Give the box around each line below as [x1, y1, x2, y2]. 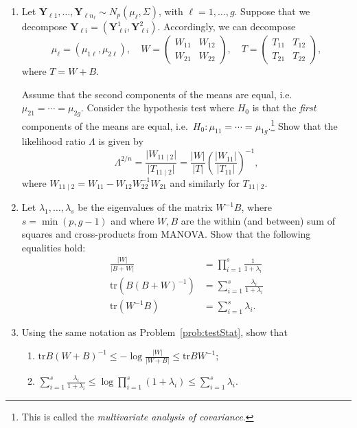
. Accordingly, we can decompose [157, 19, 296, 33]
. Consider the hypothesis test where [80, 100, 235, 115]
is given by [98, 134, 143, 148]
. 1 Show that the [268, 116, 338, 133]
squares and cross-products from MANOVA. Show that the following [21, 227, 311, 241]
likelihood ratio [21, 134, 86, 148]
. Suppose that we [234, 4, 310, 18]
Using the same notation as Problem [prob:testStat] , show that [21, 325, 288, 339]
